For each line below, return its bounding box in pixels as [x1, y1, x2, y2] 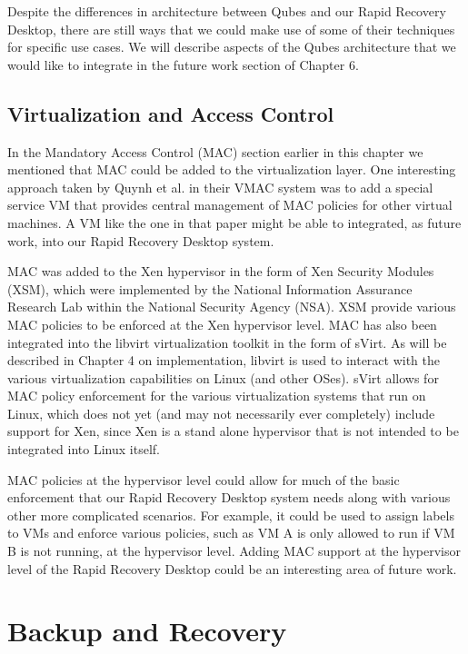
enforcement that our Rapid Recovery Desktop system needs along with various [7, 488, 451, 507]
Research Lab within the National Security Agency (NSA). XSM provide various [7, 297, 456, 316]
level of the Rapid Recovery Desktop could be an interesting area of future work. [7, 559, 457, 578]
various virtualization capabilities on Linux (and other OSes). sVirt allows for [7, 368, 439, 387]
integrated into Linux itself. [7, 440, 160, 459]
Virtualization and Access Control [7, 99, 334, 127]
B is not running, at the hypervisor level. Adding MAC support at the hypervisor [7, 541, 461, 560]
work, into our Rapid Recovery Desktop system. [7, 231, 274, 250]
